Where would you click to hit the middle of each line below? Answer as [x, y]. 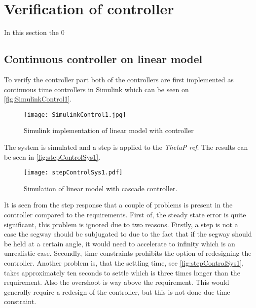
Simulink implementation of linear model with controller [109, 130]
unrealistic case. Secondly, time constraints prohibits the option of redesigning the [128, 253]
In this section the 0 [34, 32]
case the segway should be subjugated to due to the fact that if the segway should [128, 234]
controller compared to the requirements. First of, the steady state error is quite [125, 214]
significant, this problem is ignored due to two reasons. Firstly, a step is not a [121, 224]
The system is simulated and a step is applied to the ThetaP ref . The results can [126, 147]
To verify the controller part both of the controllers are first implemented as [119, 79]
